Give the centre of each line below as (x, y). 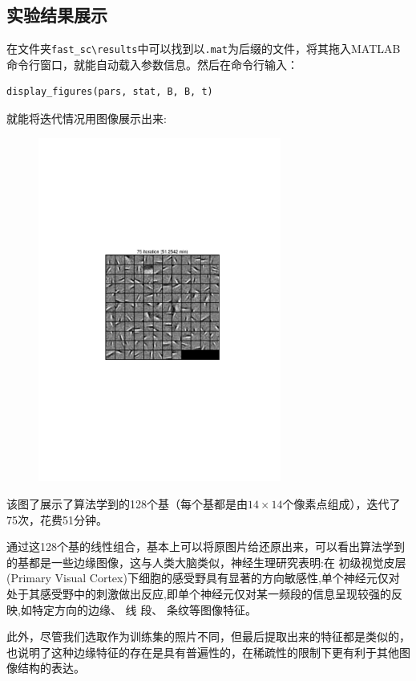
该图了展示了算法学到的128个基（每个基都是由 (127, 504)
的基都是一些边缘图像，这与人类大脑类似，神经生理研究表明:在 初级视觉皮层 (206, 562)
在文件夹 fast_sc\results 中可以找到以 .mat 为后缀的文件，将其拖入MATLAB (204, 49)
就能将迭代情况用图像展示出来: (87, 118)
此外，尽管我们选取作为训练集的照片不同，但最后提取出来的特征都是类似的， (208, 636)
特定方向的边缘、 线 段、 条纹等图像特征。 (144, 609)
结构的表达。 (51, 668)
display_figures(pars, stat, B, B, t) (110, 92)
